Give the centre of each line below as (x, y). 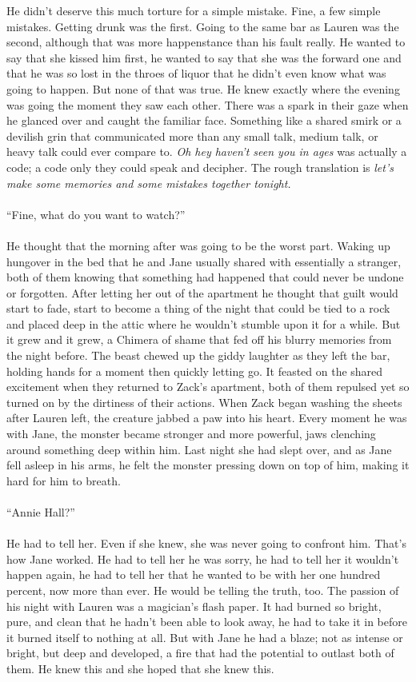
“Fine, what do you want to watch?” (96, 214)
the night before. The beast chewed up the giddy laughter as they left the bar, (198, 355)
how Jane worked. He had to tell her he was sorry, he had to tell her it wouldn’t (203, 558)
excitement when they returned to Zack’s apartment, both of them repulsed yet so (208, 387)
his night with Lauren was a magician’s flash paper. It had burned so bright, (194, 606)
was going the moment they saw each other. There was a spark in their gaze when (208, 104)
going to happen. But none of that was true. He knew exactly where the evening (203, 88)
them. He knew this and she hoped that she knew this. (140, 668)
